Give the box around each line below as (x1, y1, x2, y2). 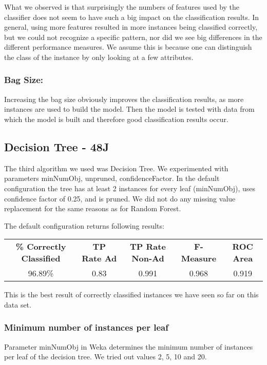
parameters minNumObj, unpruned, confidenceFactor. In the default (4, 173, 220, 184)
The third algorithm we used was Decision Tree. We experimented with (4, 163, 228, 173)
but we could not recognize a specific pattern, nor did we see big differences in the (4, 31, 262, 42)
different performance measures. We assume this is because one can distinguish (4, 42, 252, 52)
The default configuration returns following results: (4, 220, 164, 231)
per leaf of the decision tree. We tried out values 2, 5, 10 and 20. (4, 351, 207, 362)
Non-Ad (131, 252, 164, 265)
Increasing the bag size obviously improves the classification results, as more (4, 93, 244, 104)
